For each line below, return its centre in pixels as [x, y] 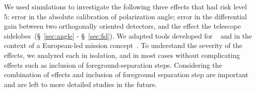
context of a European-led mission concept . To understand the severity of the [123, 45]
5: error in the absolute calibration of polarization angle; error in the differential [126, 16]
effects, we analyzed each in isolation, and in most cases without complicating [122, 55]
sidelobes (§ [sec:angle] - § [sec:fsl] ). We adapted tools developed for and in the [128, 35]
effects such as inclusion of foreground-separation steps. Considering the [113, 65]
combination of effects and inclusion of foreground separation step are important [126, 74]
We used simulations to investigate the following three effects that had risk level [126, 6]
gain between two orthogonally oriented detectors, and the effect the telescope [123, 26]
